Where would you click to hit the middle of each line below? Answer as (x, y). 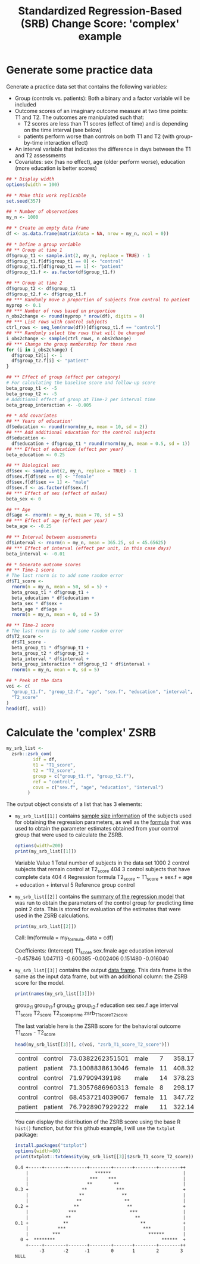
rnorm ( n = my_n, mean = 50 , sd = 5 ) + (60, 587)
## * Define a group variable (44, 244)
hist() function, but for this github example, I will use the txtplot (95, 1128)
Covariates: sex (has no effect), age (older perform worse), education (100, 161)
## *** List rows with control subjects (57, 322)
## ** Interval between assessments (51, 537)
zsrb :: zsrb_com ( (32, 754)
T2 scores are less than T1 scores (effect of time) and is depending (106, 123)
